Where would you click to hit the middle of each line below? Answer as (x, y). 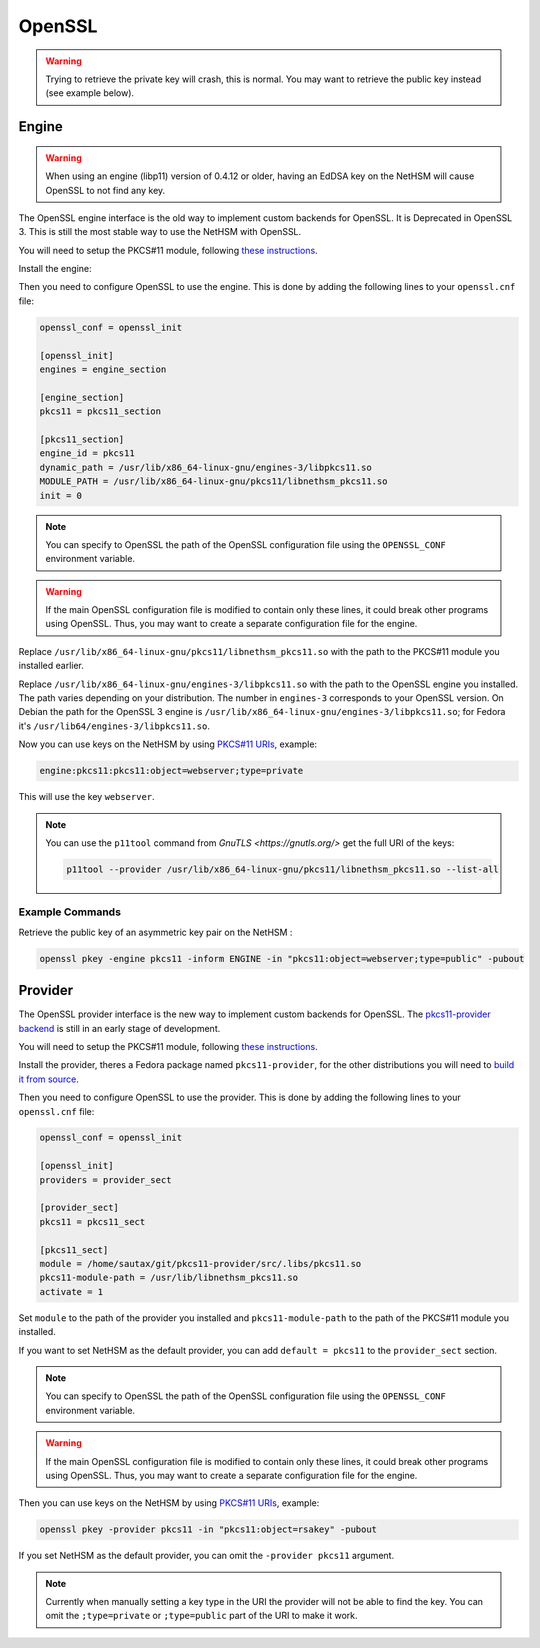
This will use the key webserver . (86, 797)
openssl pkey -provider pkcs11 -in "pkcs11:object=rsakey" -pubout (208, 1529)
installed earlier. (51, 666)
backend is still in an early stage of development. (119, 1028)
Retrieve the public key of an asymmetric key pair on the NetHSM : (155, 932)
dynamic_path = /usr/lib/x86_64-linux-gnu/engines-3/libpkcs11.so (205, 467)
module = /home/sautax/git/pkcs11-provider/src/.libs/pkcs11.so (200, 1263)
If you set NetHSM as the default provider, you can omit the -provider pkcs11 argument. (206, 1556)
